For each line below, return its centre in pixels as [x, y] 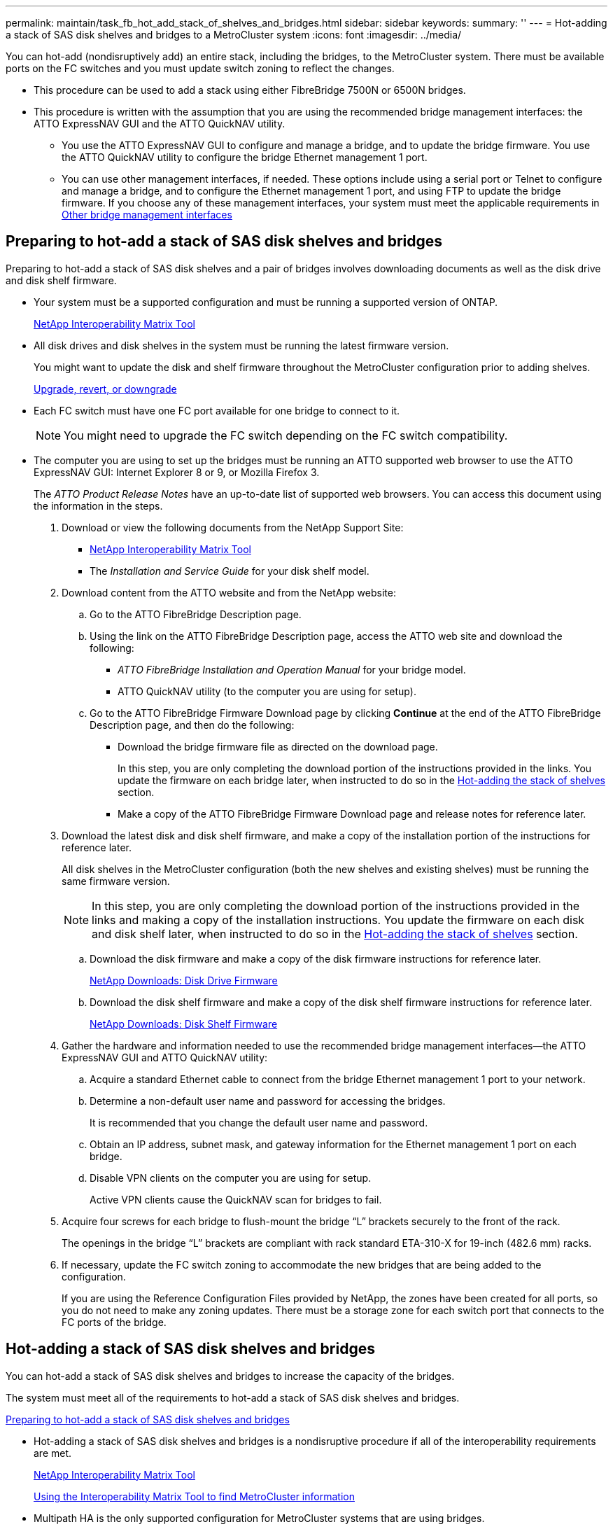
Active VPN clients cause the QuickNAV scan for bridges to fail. [236, 1199]
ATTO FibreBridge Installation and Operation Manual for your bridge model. [292, 669]
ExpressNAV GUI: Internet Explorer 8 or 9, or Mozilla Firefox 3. [177, 472]
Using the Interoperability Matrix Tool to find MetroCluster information [194, 1496]
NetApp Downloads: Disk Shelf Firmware [184, 1024]
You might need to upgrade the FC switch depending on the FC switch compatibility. [286, 435]
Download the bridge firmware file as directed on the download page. [278, 746]
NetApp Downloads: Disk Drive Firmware [184, 980]
